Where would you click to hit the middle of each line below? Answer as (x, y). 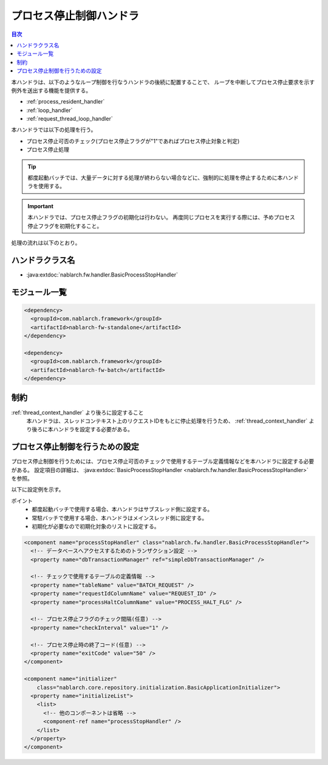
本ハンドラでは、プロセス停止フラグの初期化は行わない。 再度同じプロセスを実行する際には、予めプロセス (161, 217)
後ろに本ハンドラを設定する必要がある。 (82, 429)
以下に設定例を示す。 (38, 490)
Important (41, 206)
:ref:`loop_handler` (50, 110)
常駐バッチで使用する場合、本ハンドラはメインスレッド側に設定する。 (120, 518)
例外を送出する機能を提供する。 (51, 90)
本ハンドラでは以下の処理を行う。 (54, 130)
